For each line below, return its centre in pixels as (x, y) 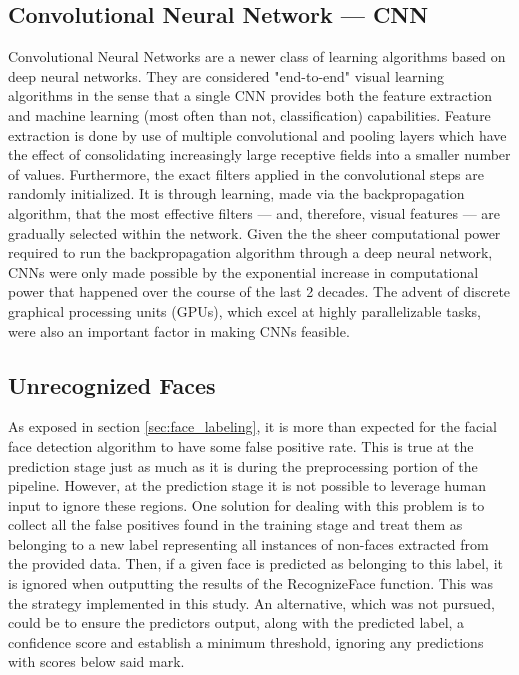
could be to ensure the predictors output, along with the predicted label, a (236, 622)
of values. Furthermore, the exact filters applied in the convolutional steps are (246, 173)
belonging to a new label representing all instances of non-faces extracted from (248, 543)
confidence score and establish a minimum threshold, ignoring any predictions (246, 641)
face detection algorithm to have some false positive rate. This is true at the (241, 445)
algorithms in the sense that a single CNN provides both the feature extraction (250, 95)
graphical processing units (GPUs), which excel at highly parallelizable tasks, (245, 310)
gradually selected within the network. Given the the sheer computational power (254, 232)
